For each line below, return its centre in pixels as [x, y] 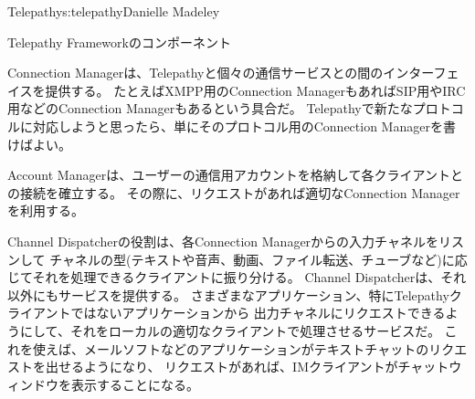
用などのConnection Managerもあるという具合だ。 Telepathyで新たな [210, 108]
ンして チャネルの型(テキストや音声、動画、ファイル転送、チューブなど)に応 [237, 259]
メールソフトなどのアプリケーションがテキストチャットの [256, 348]
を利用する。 [46, 210]
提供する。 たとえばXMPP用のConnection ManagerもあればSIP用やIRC [255, 90]
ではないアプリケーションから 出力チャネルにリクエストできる [258, 313]
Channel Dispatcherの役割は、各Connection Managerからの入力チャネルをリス [236, 241]
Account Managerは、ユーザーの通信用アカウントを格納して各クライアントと [235, 175]
